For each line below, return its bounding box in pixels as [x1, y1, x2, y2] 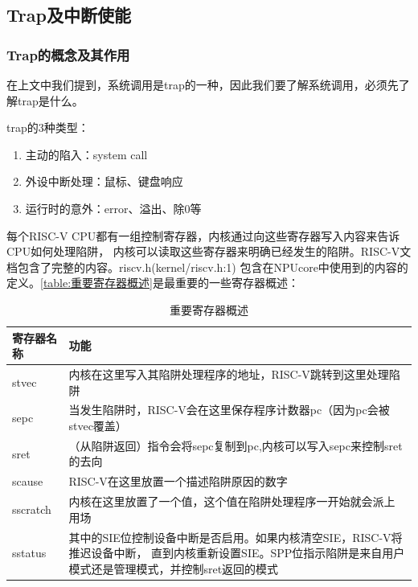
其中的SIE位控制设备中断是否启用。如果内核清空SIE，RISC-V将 [68, 528, 403, 545]
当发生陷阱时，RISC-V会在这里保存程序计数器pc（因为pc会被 [68, 401, 390, 418]
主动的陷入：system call [25, 146, 148, 162]
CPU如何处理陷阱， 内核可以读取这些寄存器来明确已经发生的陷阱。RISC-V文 [6, 243, 412, 260]
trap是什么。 [17, 92, 84, 109]
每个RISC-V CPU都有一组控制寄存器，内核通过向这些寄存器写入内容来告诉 [6, 227, 400, 244]
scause [12, 473, 43, 490]
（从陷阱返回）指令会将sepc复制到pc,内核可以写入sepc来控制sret [68, 437, 403, 454]
